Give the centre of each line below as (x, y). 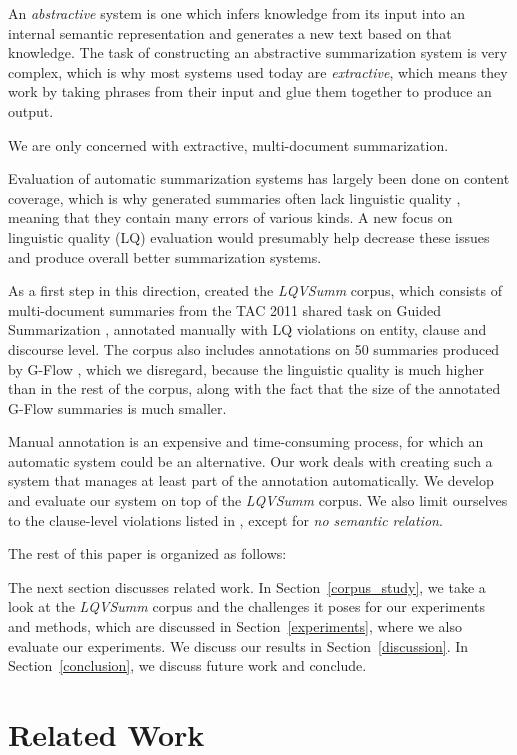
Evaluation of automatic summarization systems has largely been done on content (259, 178)
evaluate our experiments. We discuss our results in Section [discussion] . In (238, 645)
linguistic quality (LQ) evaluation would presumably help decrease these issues (249, 236)
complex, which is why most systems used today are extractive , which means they (258, 71)
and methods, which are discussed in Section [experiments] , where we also (235, 626)
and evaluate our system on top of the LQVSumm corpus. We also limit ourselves (258, 500)
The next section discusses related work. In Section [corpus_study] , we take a (247, 586)
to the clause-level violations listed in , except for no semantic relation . (225, 519)
